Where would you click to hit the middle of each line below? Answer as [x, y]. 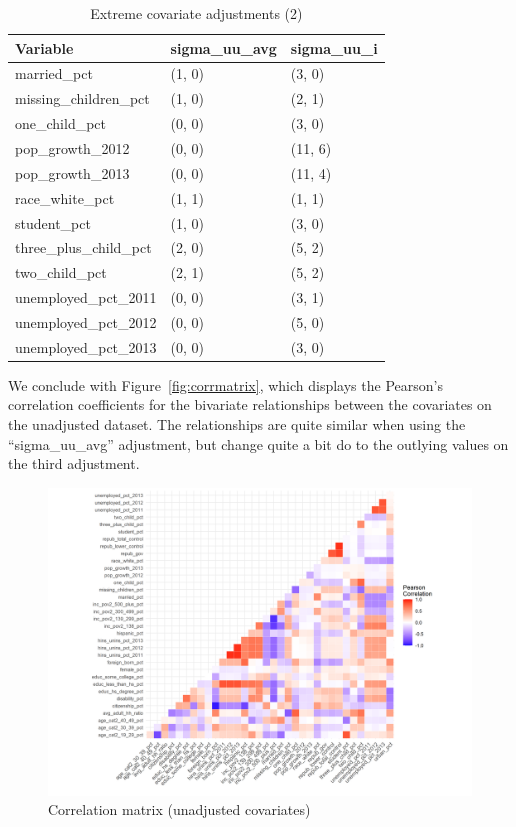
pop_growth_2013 [72, 172]
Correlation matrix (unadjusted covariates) [179, 809]
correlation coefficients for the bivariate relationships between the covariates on [250, 404]
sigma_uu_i [334, 47]
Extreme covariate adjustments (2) [196, 13]
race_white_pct [65, 197]
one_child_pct [61, 123]
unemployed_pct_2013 [86, 346]
